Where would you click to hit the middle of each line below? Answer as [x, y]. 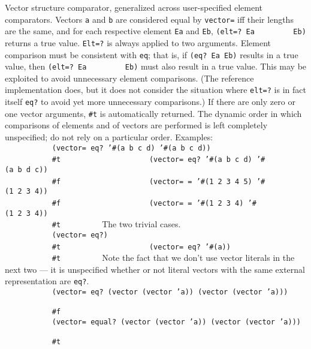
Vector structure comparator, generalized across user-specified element [134, 7]
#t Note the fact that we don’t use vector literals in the [173, 258]
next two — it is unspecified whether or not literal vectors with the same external [155, 269]
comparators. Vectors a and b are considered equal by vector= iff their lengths [149, 19]
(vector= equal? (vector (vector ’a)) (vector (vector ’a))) [176, 322]
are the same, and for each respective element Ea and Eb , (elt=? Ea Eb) [155, 31]
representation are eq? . [47, 281]
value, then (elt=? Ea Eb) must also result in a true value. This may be [156, 66]
